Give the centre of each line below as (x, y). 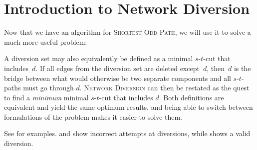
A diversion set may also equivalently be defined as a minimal (99, 58)
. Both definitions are (191, 97)
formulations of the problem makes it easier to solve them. (93, 116)
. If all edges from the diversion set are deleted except (118, 68)
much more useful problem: (46, 41)
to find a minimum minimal (46, 97)
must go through (48, 88)
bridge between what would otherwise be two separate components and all (118, 78)
